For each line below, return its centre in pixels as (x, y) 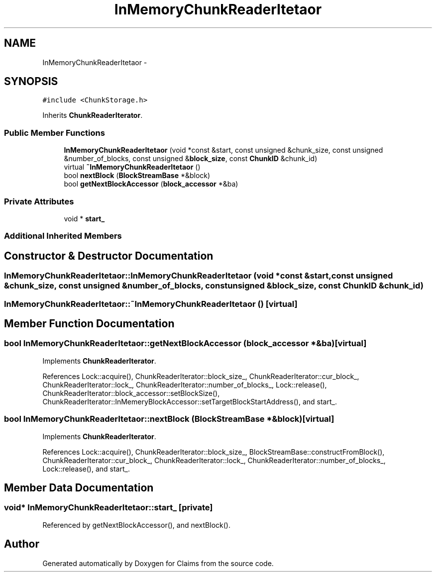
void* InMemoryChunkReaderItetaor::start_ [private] (109, 508)
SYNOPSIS (31, 82)
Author (22, 544)
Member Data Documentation (79, 487)
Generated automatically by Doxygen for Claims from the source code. (158, 563)
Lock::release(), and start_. (86, 469)
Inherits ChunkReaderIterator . (93, 115)
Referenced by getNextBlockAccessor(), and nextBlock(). (136, 525)
